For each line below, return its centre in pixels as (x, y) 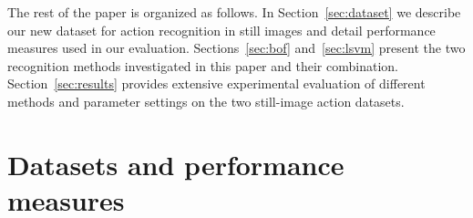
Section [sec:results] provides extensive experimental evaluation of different (216, 83)
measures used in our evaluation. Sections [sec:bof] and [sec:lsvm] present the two (236, 48)
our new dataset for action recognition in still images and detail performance (221, 30)
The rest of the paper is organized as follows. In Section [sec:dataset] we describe (234, 12)
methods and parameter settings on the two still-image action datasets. (206, 101)
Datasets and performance (176, 164)
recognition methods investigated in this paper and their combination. (203, 65)
